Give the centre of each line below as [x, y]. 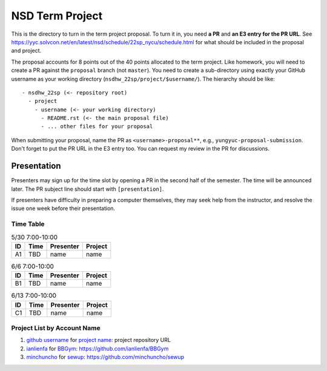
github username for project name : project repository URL [98, 340]
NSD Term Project [57, 16]
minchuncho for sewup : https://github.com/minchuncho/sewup [105, 357]
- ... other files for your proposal [97, 126]
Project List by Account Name [56, 328]
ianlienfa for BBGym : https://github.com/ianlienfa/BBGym [97, 349]
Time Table [28, 224]
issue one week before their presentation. [63, 208]
